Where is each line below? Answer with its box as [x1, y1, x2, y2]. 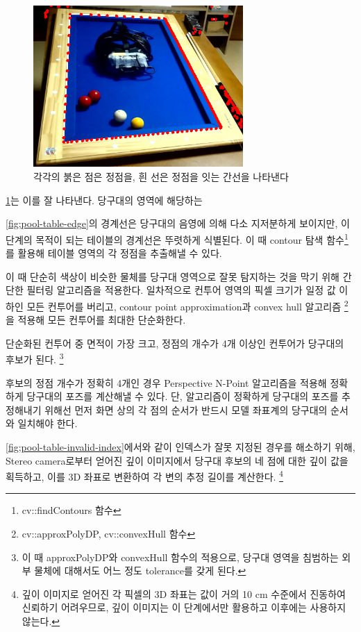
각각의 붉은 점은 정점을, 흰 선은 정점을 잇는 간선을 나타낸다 [33, 169, 289, 184]
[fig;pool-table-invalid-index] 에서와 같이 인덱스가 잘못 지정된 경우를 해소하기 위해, [6, 439, 355, 454]
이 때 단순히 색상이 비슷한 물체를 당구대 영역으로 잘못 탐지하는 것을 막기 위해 [6, 269, 339, 283]
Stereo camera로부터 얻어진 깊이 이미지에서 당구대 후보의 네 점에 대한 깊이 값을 [6, 453, 349, 467]
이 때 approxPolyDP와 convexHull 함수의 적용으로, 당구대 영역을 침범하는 [22, 549, 339, 564]
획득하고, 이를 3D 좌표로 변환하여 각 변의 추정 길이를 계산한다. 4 [6, 467, 283, 483]
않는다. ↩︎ [22, 613, 60, 628]
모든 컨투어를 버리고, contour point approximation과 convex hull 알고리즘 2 [26, 297, 349, 313]
